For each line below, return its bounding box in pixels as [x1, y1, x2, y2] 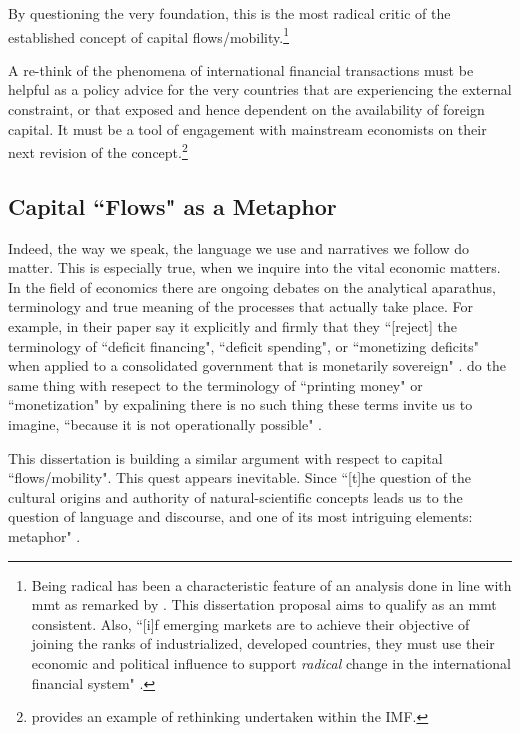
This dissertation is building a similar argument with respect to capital [8, 447, 443, 468]
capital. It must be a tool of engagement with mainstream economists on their [8, 118, 487, 139]
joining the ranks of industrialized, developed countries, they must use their [31, 633, 495, 654]
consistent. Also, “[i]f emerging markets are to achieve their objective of [31, 613, 470, 634]
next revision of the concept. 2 [8, 139, 188, 162]
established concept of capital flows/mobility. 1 [8, 23, 290, 47]
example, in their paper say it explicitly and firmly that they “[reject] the [8, 316, 458, 337]
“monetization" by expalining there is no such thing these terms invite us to [8, 394, 473, 415]
